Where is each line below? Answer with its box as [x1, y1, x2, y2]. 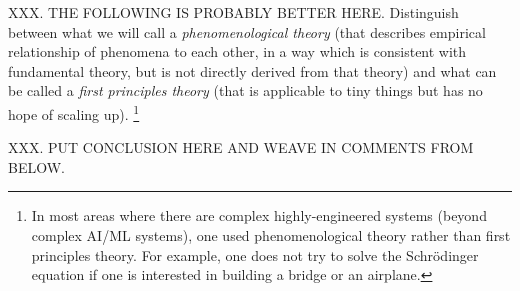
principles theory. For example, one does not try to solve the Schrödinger [31, 244, 479, 265]
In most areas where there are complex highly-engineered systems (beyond [31, 205, 487, 226]
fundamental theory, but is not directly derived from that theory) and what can [8, 60, 497, 81]
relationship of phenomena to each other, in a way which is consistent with [8, 41, 467, 62]
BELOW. [8, 156, 65, 177]
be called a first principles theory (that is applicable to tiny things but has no [8, 80, 483, 101]
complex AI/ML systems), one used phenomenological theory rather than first [31, 225, 511, 245]
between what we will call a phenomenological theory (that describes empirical [8, 21, 486, 42]
